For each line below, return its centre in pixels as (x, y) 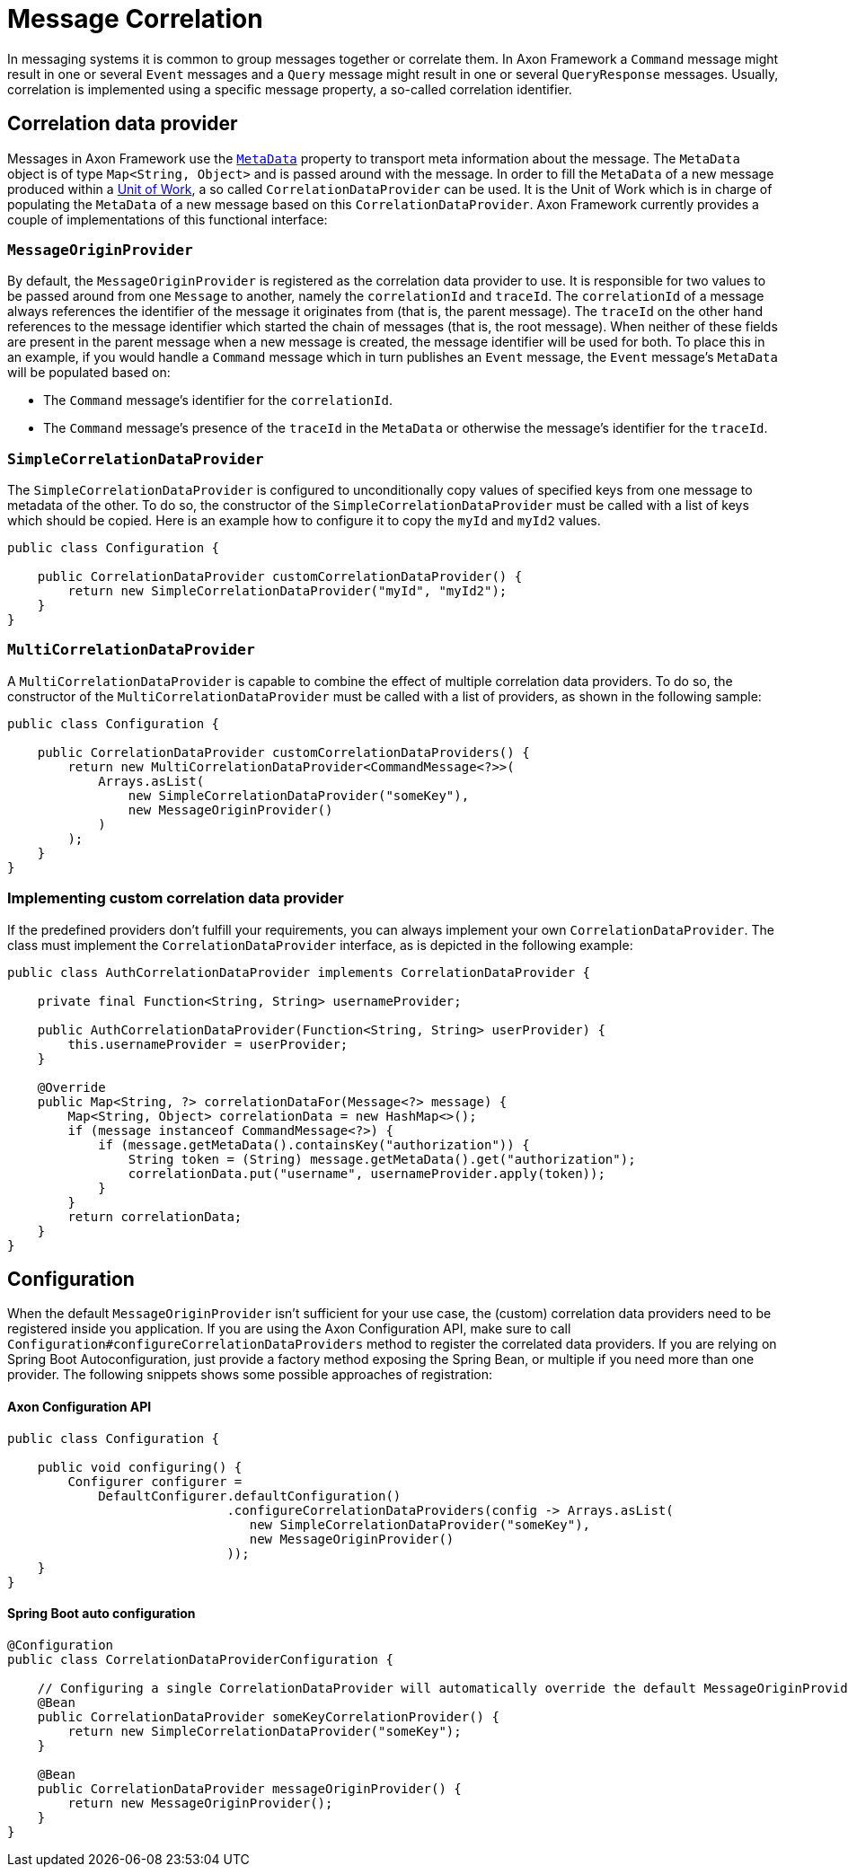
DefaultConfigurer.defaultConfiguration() (250, 1496)
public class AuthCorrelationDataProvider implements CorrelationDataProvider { (299, 972)
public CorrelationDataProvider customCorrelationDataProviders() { (283, 752)
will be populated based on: (89, 373)
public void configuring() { (140, 1467)
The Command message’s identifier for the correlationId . (218, 400)
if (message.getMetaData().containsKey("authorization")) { (314, 1144)
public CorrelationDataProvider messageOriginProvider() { (249, 1788)
